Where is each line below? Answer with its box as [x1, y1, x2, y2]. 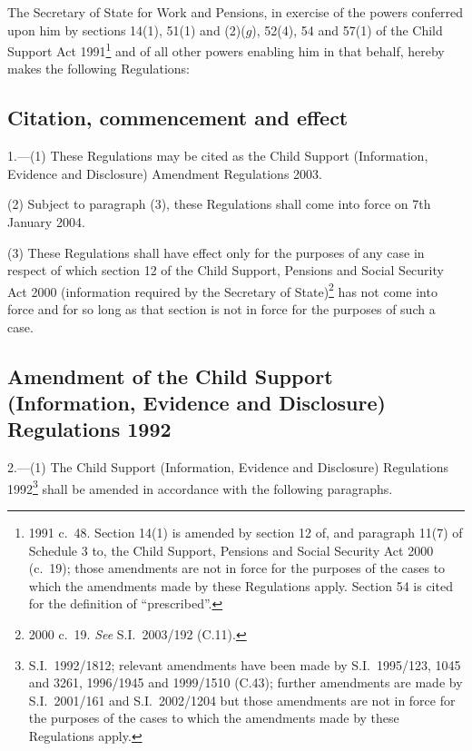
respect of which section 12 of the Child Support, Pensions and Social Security [7, 261, 444, 280]
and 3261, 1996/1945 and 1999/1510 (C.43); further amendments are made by [28, 673, 463, 692]
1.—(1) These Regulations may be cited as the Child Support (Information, [7, 146, 428, 165]
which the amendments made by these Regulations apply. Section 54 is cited [28, 576, 453, 595]
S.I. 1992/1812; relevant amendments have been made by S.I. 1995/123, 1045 [28, 655, 461, 674]
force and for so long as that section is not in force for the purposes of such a [7, 300, 436, 319]
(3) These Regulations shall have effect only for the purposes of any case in [7, 242, 425, 262]
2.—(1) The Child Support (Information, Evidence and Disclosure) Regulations [7, 458, 448, 477]
